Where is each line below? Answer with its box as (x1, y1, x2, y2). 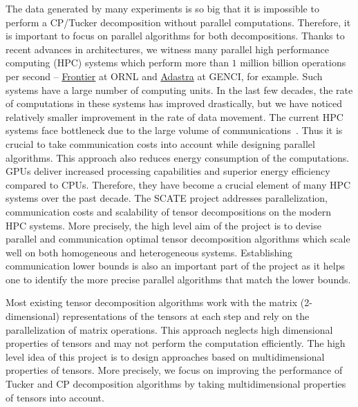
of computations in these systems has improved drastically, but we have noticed (6, 96, 343, 111)
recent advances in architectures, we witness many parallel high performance (6, 41, 329, 56)
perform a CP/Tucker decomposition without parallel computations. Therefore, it (6, 15, 351, 29)
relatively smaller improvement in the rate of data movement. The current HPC (6, 109, 343, 124)
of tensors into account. (6, 390, 104, 404)
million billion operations (240, 55, 346, 70)
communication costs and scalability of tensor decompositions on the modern (6, 204, 332, 218)
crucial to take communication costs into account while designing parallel (6, 136, 315, 151)
